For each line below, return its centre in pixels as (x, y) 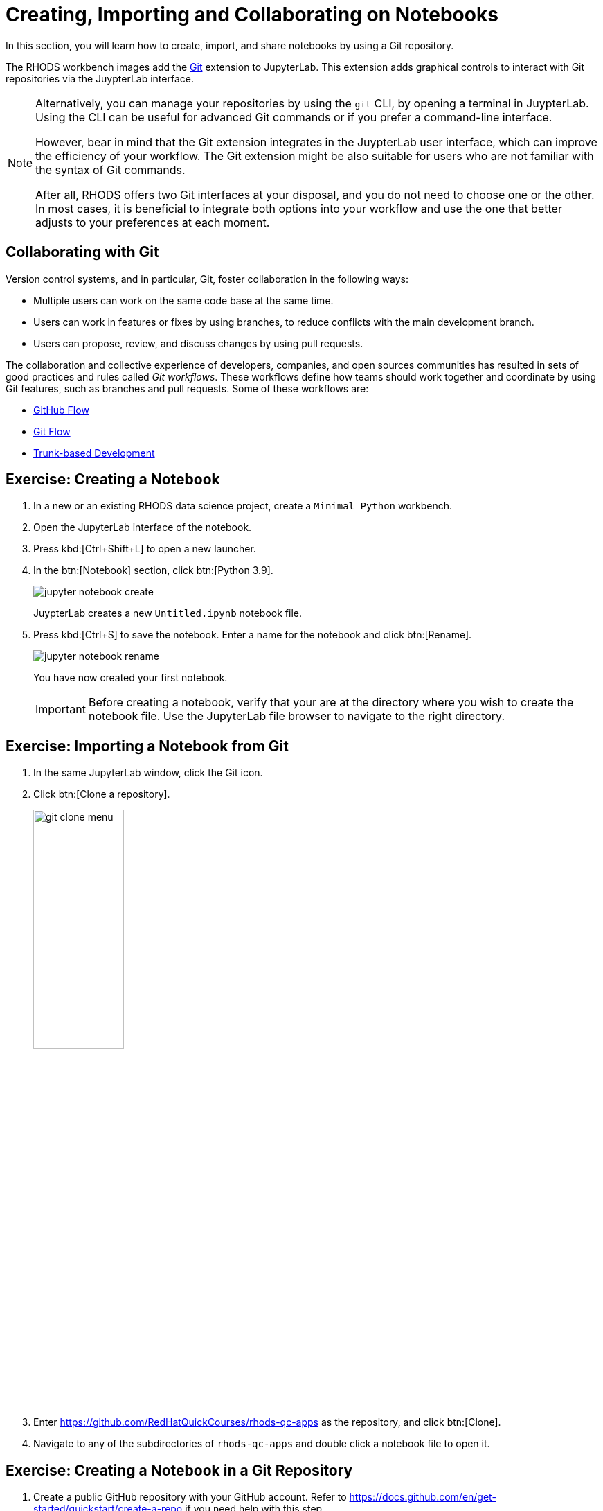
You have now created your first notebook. (130, 678)
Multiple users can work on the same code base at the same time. (183, 300)
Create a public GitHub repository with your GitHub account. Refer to (190, 1496)
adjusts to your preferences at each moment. (153, 222)
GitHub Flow (61, 410)
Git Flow (52, 431)
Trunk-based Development (94, 453)
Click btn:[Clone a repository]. (102, 794)
